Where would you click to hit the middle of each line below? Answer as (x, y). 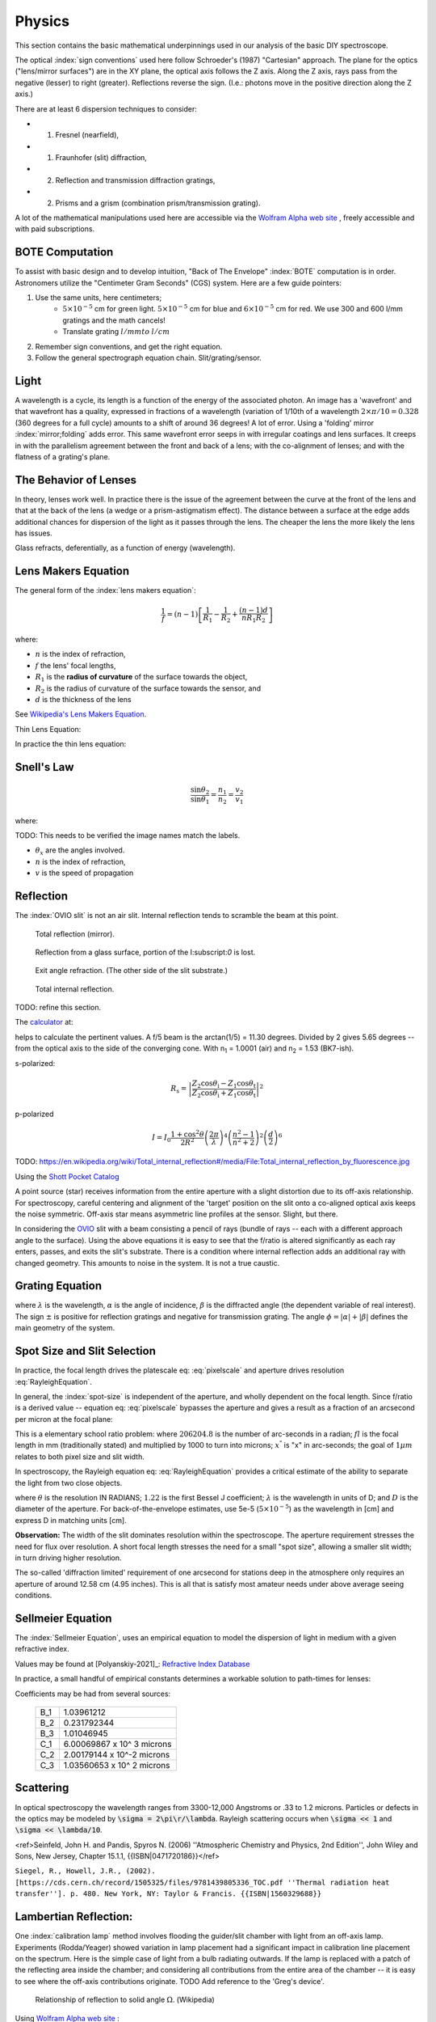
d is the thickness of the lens (84, 699)
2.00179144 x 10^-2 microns (117, 1755)
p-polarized (34, 1114)
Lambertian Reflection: (74, 1917)
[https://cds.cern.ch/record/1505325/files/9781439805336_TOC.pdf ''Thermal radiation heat (202, 1882)
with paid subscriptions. (55, 229)
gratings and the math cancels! (114, 320)
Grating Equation (59, 1286)
